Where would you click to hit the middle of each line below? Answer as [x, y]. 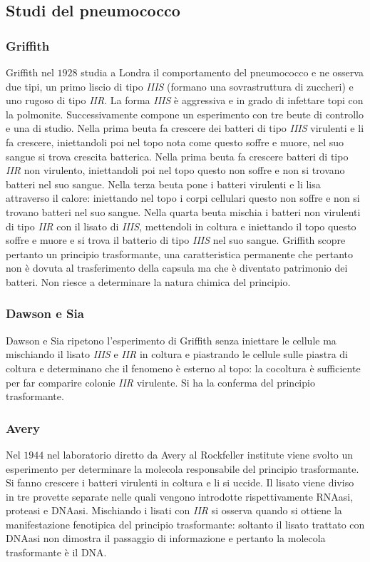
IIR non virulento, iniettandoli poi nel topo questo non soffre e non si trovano [175, 170]
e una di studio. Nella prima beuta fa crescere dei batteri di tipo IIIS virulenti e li [185, 128]
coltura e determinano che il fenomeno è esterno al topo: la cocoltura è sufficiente [183, 368]
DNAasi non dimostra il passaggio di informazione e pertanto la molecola [166, 538]
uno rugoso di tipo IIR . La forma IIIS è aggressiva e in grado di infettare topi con [185, 100]
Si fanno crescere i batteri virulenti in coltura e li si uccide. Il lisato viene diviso [180, 482]
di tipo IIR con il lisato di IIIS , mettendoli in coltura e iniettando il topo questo [181, 226]
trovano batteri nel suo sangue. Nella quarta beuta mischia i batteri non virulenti [183, 211]
